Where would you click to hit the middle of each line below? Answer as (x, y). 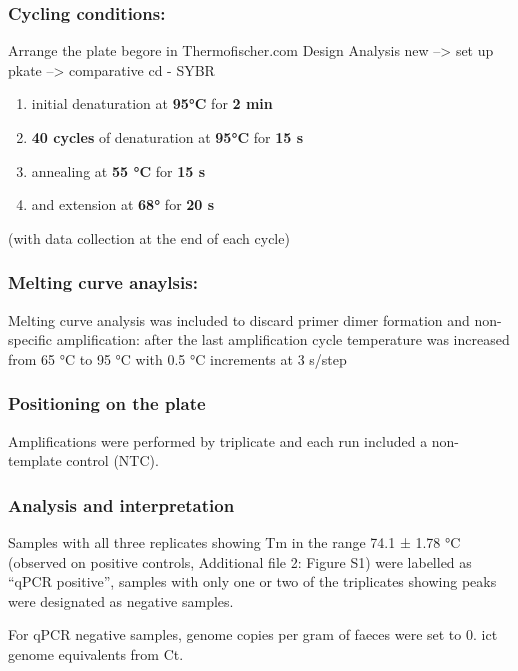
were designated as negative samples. (121, 600)
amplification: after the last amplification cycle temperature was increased (283, 339)
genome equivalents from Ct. (96, 653)
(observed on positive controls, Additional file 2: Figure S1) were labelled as (240, 561)
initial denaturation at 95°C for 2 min (152, 103)
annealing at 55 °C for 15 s (118, 170)
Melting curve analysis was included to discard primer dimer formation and (239, 319)
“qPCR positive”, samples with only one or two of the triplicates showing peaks (252, 581)
